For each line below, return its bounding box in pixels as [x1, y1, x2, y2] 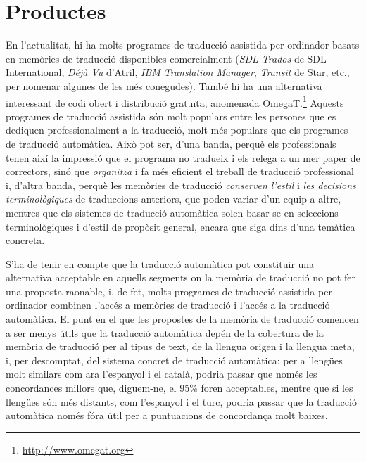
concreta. [6, 233, 45, 248]
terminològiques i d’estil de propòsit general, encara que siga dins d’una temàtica [6, 219, 355, 233]
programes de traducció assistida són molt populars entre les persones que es [6, 108, 336, 123]
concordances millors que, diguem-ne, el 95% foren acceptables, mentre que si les [6, 380, 353, 395]
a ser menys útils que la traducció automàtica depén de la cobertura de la [6, 325, 324, 340]
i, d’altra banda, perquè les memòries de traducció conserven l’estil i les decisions [6, 177, 356, 192]
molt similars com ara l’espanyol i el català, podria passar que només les [6, 366, 317, 381]
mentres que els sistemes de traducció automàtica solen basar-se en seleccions [6, 205, 339, 219]
